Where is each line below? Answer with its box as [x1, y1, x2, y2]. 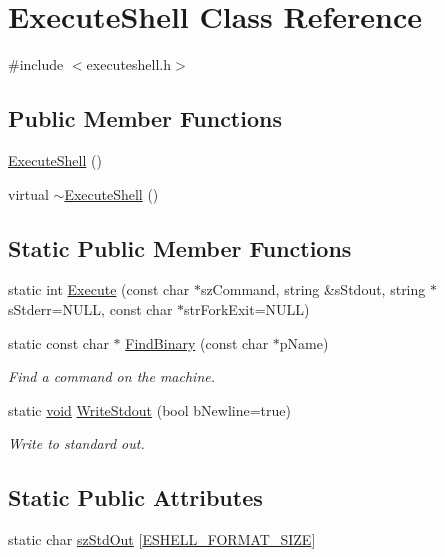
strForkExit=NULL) [184, 298, 310, 319]
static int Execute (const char [8, 279, 190, 300]
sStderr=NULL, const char [8, 298, 173, 319]
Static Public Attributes [8, 482, 263, 513]
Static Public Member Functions [8, 232, 352, 263]
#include [8, 54, 64, 75]
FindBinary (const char [125, 332, 269, 353]
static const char [8, 332, 109, 353]
